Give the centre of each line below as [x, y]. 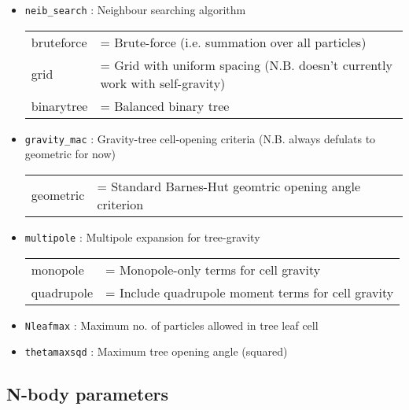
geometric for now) [70, 154]
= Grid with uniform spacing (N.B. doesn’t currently [246, 65]
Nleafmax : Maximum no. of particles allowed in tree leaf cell [171, 325]
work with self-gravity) [163, 83]
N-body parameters [87, 394]
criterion [120, 204]
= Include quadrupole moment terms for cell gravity [250, 292]
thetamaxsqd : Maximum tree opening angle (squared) [156, 351]
